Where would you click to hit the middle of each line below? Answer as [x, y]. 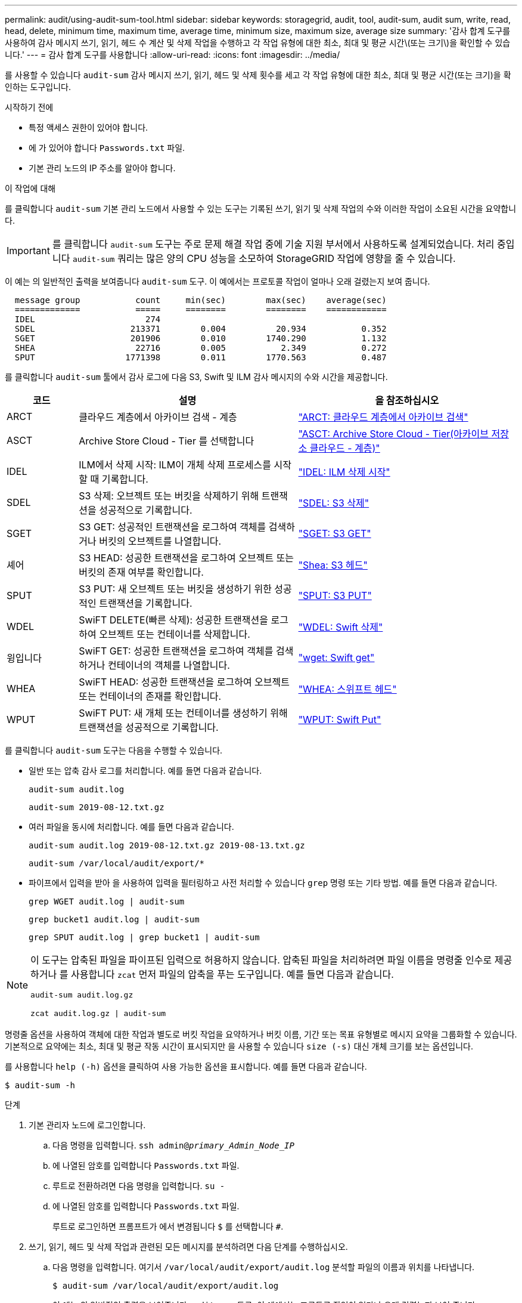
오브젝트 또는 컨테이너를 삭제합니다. [175, 634]
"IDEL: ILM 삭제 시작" [344, 472]
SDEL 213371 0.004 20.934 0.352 [201, 329]
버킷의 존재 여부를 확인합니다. [141, 572]
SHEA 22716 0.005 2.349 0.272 [201, 348]
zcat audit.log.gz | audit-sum [98, 1013]
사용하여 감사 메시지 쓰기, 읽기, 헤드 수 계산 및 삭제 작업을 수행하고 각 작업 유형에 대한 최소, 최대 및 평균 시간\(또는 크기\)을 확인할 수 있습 [258, 43]
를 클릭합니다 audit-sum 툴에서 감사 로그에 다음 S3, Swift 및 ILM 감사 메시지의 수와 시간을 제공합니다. [196, 377]
